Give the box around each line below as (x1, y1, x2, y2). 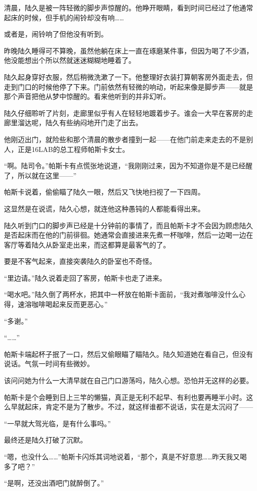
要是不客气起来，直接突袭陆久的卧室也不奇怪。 (4, 256, 156, 266)
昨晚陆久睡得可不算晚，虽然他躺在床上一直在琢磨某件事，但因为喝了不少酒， (4, 45, 253, 55)
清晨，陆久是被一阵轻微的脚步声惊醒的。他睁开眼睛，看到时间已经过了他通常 (4, 2, 253, 12)
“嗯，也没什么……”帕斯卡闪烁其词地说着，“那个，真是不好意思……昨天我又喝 (4, 451, 247, 461)
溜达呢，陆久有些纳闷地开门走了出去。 (17, 117, 142, 128)
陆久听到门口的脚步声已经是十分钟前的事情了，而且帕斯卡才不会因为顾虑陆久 (4, 220, 253, 230)
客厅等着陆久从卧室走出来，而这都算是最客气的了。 (4, 239, 170, 249)
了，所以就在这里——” (4, 170, 77, 180)
